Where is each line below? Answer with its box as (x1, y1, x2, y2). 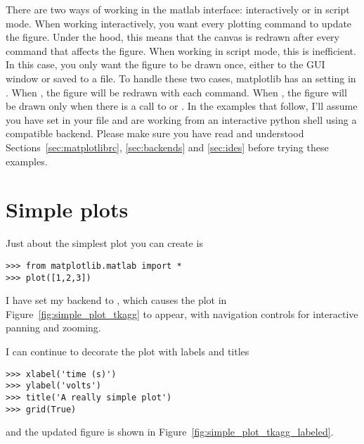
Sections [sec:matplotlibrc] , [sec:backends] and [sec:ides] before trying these (6, 139, 329, 154)
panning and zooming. (6, 320, 101, 335)
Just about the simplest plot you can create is (6, 236, 203, 250)
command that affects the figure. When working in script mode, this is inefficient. (6, 43, 356, 58)
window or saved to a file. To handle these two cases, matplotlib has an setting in (6, 70, 356, 85)
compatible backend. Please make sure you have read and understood (6, 126, 304, 141)
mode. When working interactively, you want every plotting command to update (6, 15, 352, 30)
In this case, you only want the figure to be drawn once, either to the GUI (6, 57, 325, 72)
